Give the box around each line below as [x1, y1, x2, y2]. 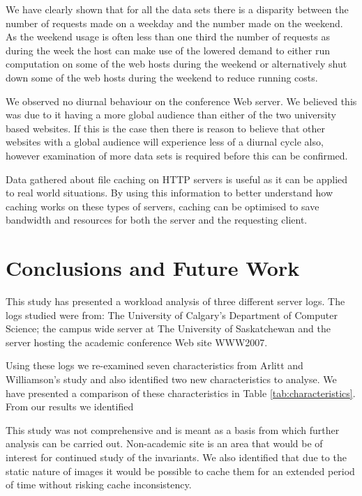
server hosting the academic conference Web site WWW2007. [6, 334, 268, 349]
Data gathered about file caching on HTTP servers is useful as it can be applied [6, 171, 348, 186]
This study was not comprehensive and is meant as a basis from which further [6, 422, 340, 437]
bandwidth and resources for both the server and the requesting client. [6, 212, 308, 227]
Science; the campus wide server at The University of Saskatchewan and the [6, 321, 331, 336]
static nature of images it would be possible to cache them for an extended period [6, 463, 355, 478]
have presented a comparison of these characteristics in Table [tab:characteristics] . [6, 385, 356, 400]
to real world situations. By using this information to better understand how [6, 185, 333, 200]
